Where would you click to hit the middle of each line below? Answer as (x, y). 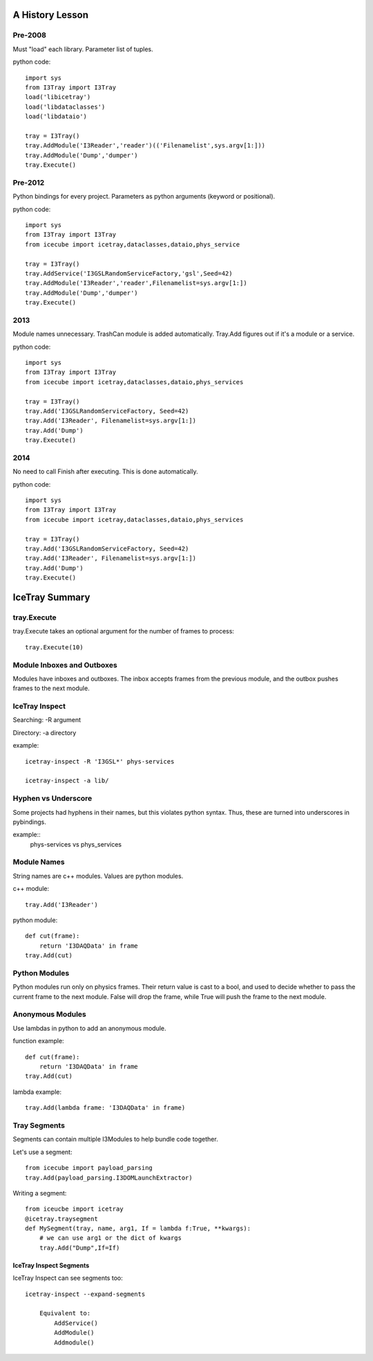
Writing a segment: (40, 1193)
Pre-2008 (29, 35)
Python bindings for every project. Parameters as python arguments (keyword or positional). (144, 197)
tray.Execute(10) (54, 647)
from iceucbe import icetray (74, 1209)
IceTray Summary (51, 598)
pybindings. (29, 822)
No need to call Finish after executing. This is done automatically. (105, 471)
